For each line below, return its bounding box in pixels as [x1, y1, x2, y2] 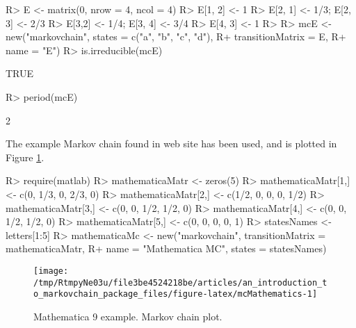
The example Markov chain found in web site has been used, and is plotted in [6, 136, 337, 151]
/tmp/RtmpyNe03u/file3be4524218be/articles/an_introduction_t [33, 277, 327, 288]
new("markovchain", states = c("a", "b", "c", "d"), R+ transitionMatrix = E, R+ [6, 29, 346, 44]
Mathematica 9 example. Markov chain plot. [33, 309, 222, 323]
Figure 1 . [6, 149, 44, 164]
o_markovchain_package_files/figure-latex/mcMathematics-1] [33, 289, 318, 300]
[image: [33, 265, 69, 276]
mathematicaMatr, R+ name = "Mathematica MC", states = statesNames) [6, 241, 327, 256]
